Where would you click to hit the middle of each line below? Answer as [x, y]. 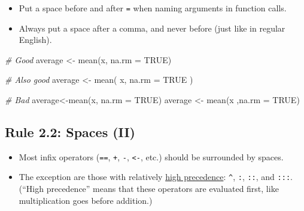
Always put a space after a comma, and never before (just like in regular [152, 28]
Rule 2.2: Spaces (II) [70, 132]
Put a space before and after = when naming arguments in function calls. [153, 8]
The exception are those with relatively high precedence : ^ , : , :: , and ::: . [156, 177]
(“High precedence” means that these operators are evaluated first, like [149, 189]
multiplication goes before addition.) [86, 200]
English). [35, 40]
